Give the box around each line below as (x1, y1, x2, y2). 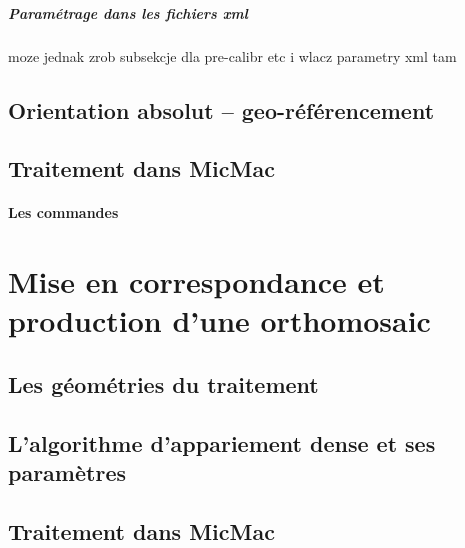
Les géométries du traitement (8, 368, 319, 399)
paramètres (8, 457, 126, 488)
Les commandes (8, 202, 119, 223)
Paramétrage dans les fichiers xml (8, 2, 248, 23)
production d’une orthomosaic (8, 300, 431, 341)
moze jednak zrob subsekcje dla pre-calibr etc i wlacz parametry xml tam (8, 45, 457, 66)
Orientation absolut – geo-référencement (8, 94, 435, 125)
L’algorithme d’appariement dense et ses (8, 427, 436, 458)
